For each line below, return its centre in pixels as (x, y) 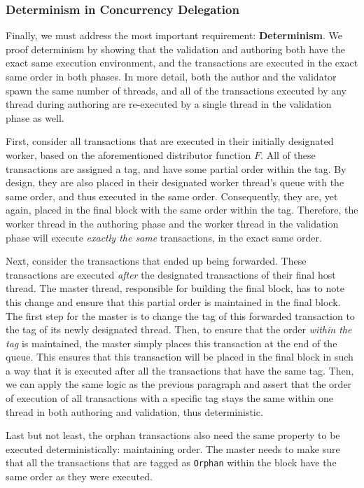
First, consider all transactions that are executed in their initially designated (170, 141)
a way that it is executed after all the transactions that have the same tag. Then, (180, 370)
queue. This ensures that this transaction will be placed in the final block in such (180, 357)
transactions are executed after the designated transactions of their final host (171, 274)
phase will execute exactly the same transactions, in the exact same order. (164, 237)
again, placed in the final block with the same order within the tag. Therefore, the (182, 210)
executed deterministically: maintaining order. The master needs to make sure (173, 448)
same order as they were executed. (79, 476)
